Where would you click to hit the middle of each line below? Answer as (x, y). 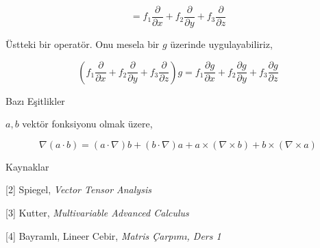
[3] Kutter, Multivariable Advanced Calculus (97, 213)
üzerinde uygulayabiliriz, (221, 44)
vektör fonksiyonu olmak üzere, (87, 124)
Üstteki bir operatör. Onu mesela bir (83, 44)
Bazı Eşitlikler (35, 100)
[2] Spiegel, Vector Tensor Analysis (78, 189)
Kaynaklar (27, 166)
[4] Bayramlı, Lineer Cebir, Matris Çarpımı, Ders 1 (113, 235)
